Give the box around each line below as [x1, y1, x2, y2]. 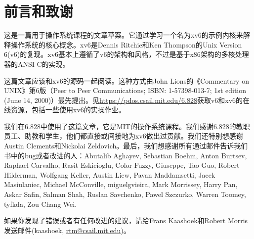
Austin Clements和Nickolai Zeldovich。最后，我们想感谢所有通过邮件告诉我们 [4, 141, 248, 151]
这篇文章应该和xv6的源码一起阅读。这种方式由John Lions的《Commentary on [4, 75, 249, 86]
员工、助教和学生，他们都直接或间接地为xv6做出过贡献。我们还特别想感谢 [4, 131, 243, 141]
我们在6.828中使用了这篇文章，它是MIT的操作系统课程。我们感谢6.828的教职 [4, 121, 250, 131]
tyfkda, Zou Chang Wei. [4, 198, 77, 209]
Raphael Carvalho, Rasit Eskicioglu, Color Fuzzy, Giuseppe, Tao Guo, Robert [4, 160, 240, 170]
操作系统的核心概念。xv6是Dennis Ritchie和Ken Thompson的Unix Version [10, 39, 242, 49]
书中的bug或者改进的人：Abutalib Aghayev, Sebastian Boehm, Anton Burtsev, [4, 150, 247, 160]
